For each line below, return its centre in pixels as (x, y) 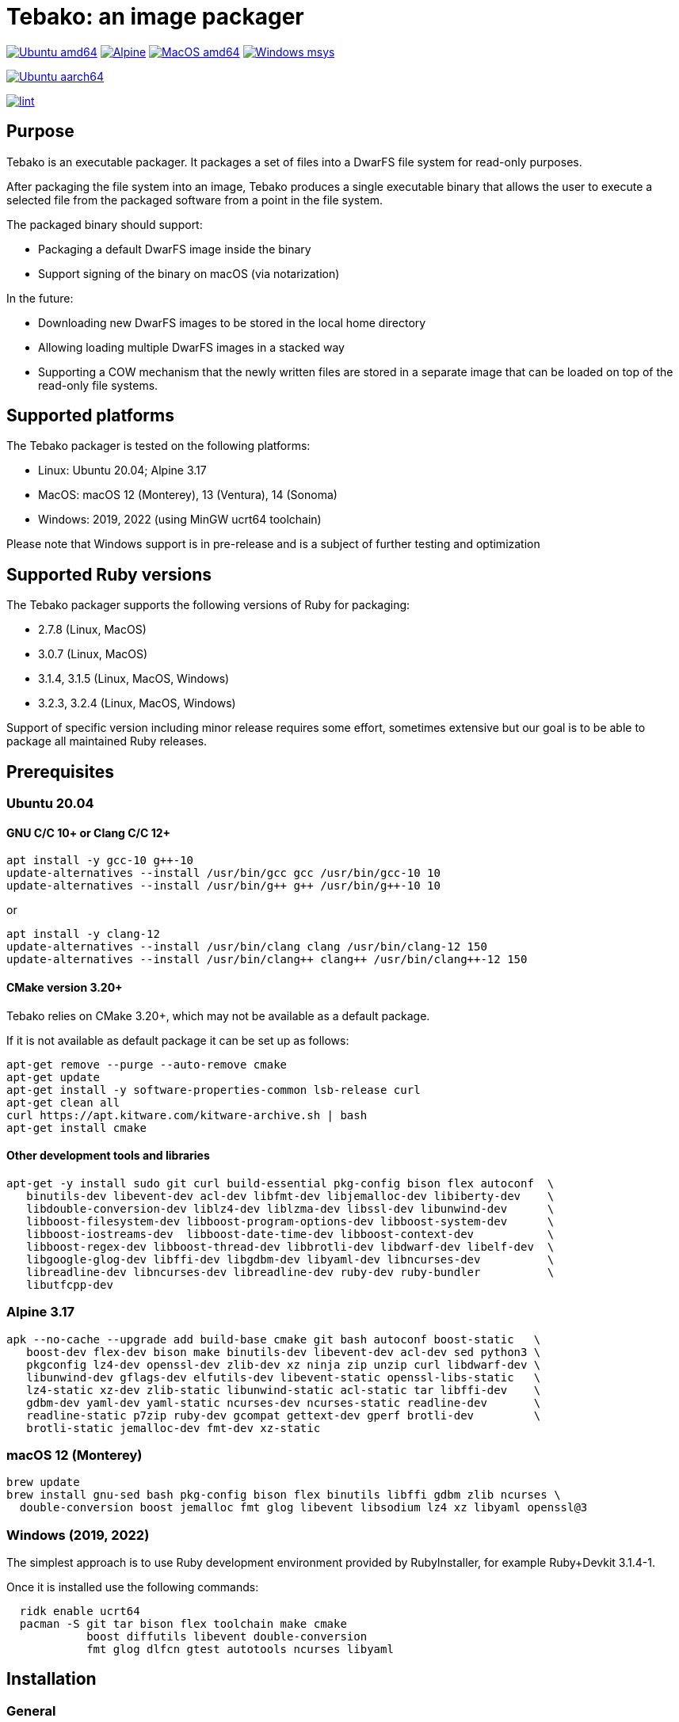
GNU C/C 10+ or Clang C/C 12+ (89, 832)
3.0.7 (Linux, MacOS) (93, 654)
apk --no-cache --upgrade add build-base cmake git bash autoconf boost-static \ (274, 1339)
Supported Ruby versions (109, 574)
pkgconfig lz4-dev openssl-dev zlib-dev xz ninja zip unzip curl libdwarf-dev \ (284, 1364)
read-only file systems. (98, 385)
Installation (51, 1679)
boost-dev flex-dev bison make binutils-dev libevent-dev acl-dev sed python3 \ (284, 1352)
